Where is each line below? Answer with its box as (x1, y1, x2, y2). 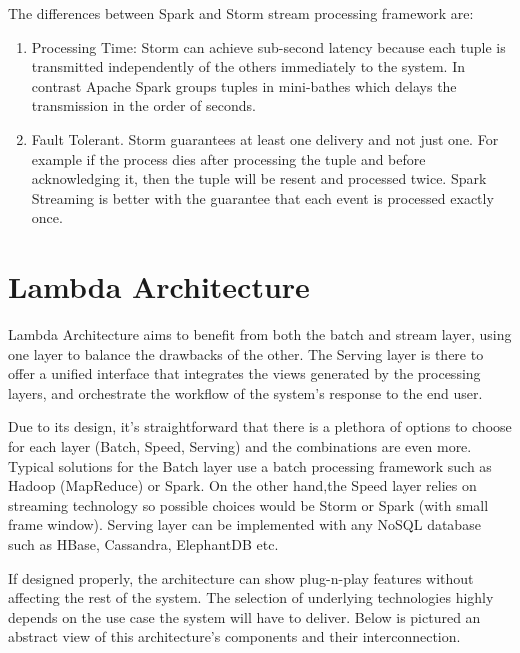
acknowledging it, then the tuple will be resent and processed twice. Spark (31, 168, 487, 189)
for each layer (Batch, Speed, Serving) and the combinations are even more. (8, 436, 472, 457)
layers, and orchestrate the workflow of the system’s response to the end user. (8, 382, 483, 403)
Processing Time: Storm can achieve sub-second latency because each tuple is (31, 36, 506, 57)
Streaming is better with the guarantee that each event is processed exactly (31, 187, 494, 208)
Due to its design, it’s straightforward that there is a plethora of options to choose (8, 416, 512, 437)
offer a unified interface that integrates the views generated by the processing (8, 363, 481, 384)
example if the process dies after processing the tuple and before (31, 148, 426, 169)
